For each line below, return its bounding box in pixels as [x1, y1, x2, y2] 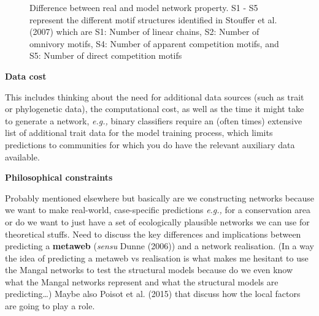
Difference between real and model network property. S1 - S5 [29, 1, 258, 13]
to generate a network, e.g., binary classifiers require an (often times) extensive [5, 114, 302, 127]
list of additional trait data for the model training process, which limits [5, 126, 273, 139]
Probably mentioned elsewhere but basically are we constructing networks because [5, 191, 314, 204]
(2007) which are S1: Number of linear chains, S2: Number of [29, 25, 259, 38]
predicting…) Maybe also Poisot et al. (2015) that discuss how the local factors [5, 287, 301, 300]
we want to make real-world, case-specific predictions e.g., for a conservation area [5, 203, 310, 216]
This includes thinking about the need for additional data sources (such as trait [5, 90, 304, 103]
